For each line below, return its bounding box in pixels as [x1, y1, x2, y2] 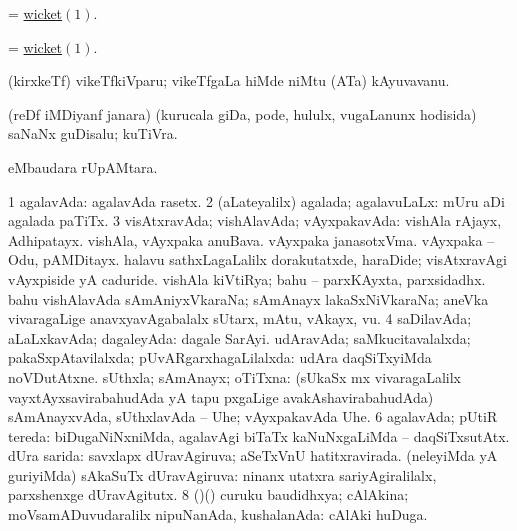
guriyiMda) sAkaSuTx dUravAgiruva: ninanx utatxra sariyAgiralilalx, [8, 464, 437, 485]
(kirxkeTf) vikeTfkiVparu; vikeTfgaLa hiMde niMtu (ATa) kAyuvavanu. [8, 70, 450, 91]
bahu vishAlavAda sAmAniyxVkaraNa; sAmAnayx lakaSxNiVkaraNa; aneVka [8, 288, 489, 309]
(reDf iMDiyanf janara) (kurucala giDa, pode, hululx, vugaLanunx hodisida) [8, 103, 477, 124]
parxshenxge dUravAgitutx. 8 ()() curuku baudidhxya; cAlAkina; [8, 484, 409, 505]
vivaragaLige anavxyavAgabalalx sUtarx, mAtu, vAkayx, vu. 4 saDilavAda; [8, 308, 472, 329]
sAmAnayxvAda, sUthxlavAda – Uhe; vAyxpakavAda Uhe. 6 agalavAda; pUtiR [8, 406, 498, 427]
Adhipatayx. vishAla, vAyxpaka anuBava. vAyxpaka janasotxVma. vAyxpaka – [8, 229, 495, 250]
